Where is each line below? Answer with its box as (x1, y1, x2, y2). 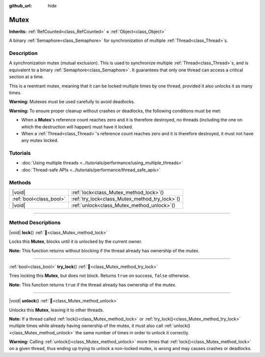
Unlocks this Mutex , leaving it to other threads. (9, 307, 104, 313)
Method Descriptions (9, 219, 61, 226)
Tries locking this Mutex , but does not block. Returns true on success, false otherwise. (9, 273, 190, 279)
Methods (9, 179, 31, 186)
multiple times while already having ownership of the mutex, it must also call (9, 323, 163, 329)
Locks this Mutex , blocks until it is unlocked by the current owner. (9, 238, 142, 244)
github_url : (9, 3, 32, 8)
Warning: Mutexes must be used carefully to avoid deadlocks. (9, 99, 135, 105)
